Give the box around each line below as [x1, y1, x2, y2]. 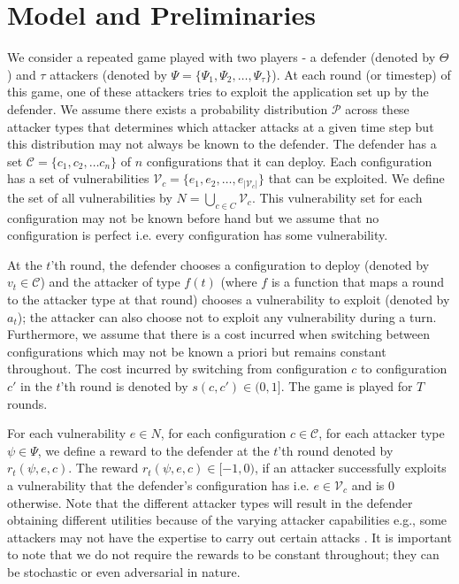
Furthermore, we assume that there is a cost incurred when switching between [7, 325, 430, 343]
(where [220, 273, 257, 291]
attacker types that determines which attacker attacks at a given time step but [7, 117, 434, 135]
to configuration [361, 359, 448, 378]
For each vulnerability [7, 424, 126, 442]
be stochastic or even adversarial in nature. [7, 562, 241, 580]
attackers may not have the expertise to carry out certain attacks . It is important [7, 527, 452, 546]
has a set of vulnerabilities [7, 169, 149, 188]
